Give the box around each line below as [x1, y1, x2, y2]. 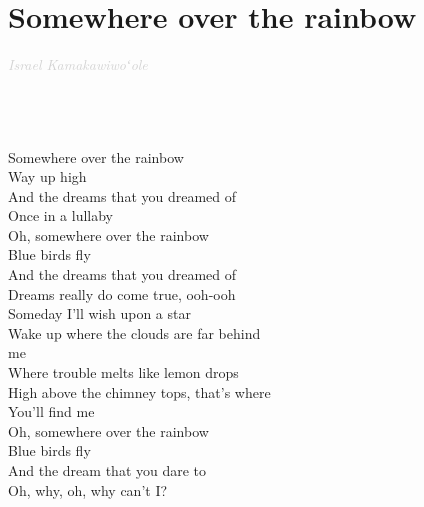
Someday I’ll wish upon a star [8, 303, 191, 324]
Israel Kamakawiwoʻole [8, 54, 148, 75]
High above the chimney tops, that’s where [8, 381, 271, 402]
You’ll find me [8, 401, 95, 422]
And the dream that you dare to [8, 460, 207, 480]
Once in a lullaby [8, 205, 114, 226]
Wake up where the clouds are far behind [8, 322, 261, 343]
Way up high [8, 166, 87, 187]
